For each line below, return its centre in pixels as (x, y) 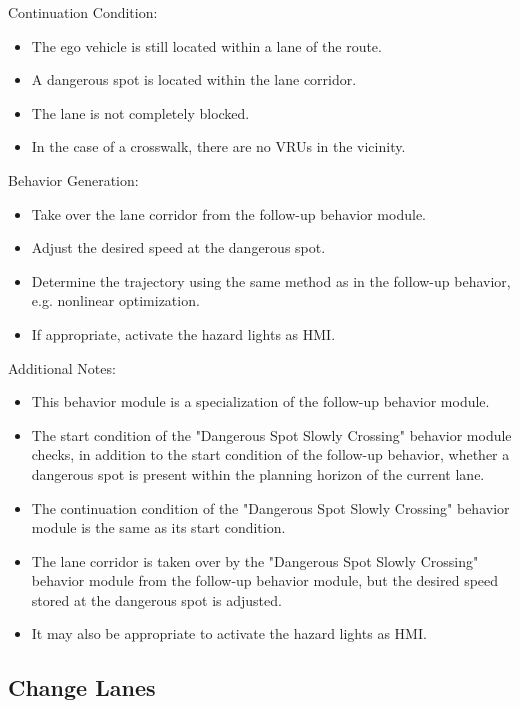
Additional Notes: (62, 367)
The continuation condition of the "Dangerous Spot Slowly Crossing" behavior (270, 507)
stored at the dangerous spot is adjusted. (156, 599)
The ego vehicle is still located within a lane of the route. (206, 45)
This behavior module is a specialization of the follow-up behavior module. (260, 401)
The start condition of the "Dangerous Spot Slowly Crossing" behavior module (271, 434)
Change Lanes (82, 687)
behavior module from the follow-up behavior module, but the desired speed (265, 580)
